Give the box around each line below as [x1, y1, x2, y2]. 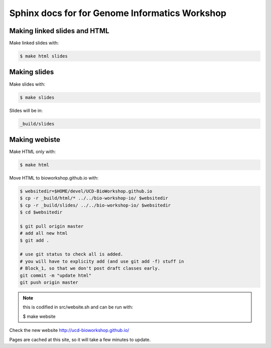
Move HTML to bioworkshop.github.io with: [9, 175, 99, 181]
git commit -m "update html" [20, 272, 92, 278]
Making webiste [9, 135, 60, 144]
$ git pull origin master [20, 223, 84, 229]
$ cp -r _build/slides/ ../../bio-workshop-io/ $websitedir [20, 202, 171, 208]
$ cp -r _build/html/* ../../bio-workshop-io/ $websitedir [20, 196, 168, 201]
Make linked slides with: [9, 40, 59, 46]
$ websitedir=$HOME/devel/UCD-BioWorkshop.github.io [20, 188, 153, 194]
